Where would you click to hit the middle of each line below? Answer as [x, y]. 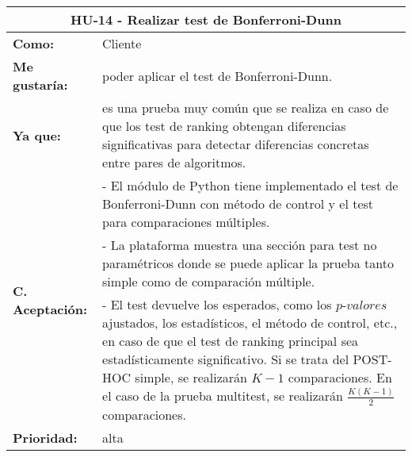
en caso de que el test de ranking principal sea [231, 341]
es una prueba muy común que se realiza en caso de [246, 108]
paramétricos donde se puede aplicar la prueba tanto [248, 263]
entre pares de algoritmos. [174, 162]
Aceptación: [50, 309]
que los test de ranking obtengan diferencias [224, 126]
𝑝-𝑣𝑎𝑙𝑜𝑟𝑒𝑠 [361, 305]
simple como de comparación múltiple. [209, 281]
